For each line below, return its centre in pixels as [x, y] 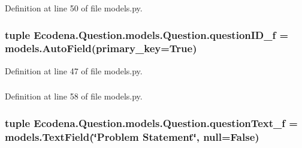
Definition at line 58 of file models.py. [74, 96]
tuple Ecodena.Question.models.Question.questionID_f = [147, 34]
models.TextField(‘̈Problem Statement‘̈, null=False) [132, 136]
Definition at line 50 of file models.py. [74, 8]
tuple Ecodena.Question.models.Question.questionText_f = [151, 123]
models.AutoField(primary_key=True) [101, 48]
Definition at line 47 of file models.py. [74, 70]
